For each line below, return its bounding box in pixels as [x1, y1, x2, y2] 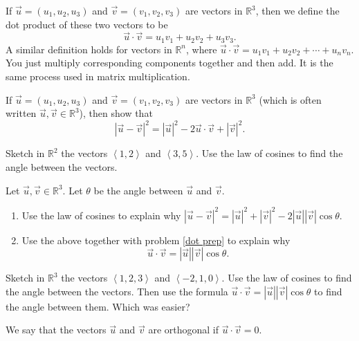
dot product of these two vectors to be [6, 17, 168, 31]
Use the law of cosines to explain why [21, 208, 181, 222]
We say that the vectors [6, 322, 107, 337]
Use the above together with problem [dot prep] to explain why [21, 232, 291, 247]
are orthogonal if [148, 322, 219, 337]
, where [186, 42, 217, 56]
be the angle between [93, 183, 183, 197]
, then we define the [255, 3, 340, 17]
